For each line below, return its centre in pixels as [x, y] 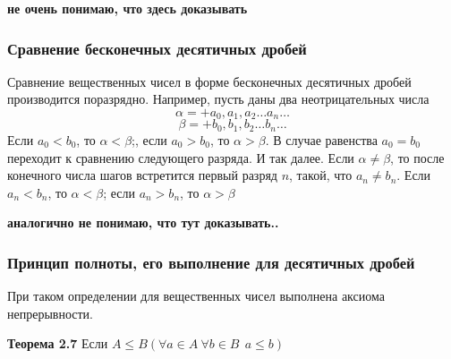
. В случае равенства [321, 139]
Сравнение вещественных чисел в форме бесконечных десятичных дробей [209, 81]
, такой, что [321, 175]
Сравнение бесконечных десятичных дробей [157, 48]
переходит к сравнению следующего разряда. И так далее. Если [181, 157]
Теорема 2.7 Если [58, 343]
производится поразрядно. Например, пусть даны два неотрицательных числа [218, 99]
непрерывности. [50, 313]
